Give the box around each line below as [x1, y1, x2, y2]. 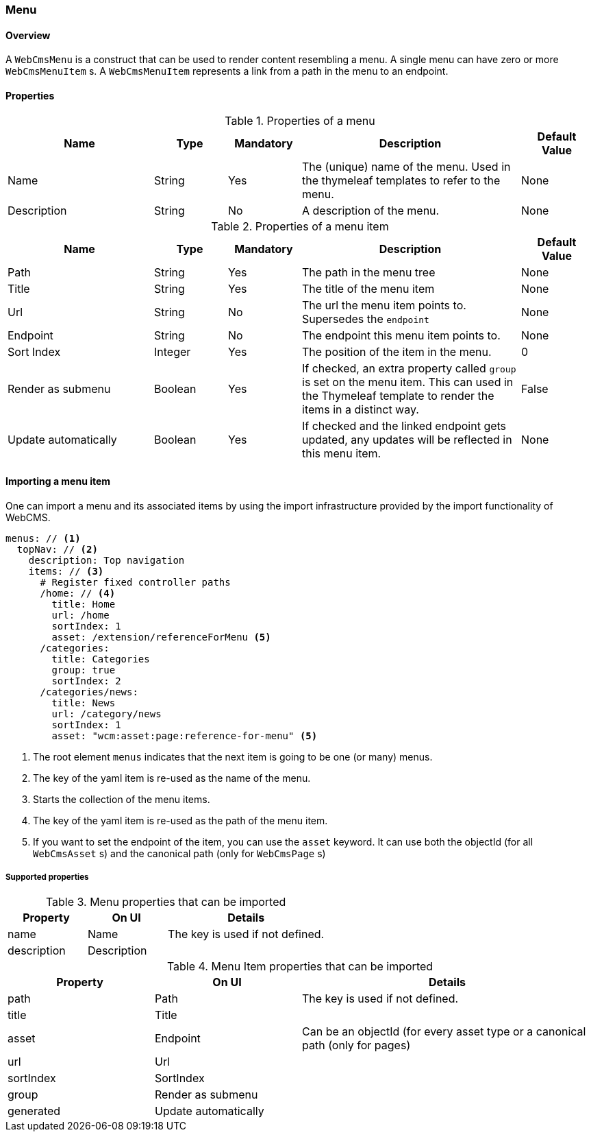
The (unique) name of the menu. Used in [302, 160, 511, 174]
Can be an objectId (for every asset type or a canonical [302, 1025, 586, 1039]
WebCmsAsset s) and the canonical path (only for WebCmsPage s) [33, 847, 326, 859]
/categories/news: [40, 686, 138, 697]
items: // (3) [28, 565, 104, 577]
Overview [5, 29, 51, 41]
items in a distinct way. [302, 403, 419, 417]
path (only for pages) [302, 1038, 411, 1053]
